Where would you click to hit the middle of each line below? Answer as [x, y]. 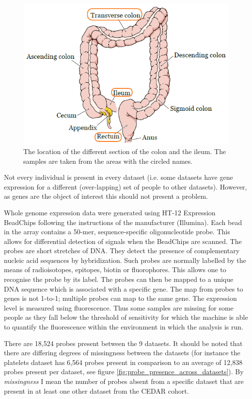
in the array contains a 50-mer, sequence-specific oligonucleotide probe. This [117, 232]
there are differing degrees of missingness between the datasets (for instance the [122, 353]
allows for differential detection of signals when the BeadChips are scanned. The [123, 241]
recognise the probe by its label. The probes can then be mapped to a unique [119, 279]
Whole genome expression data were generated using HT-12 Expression [110, 212]
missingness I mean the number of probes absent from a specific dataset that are [124, 381]
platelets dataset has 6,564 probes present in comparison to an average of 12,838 [123, 362]
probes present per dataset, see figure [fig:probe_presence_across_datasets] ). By [124, 372]
